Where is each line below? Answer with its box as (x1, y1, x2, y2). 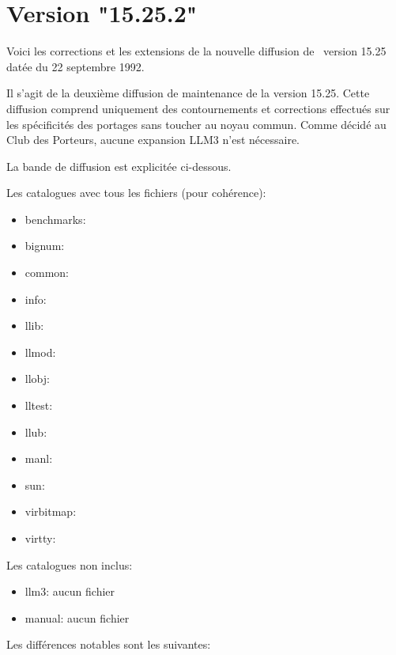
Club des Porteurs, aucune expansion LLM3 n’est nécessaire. (6, 131, 300, 148)
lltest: (25, 397, 53, 414)
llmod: (25, 343, 56, 360)
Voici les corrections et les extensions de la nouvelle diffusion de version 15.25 (6, 43, 387, 59)
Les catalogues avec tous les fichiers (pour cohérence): (6, 184, 266, 201)
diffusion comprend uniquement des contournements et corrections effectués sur (6, 100, 390, 116)
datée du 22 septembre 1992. (6, 58, 145, 74)
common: (25, 264, 70, 281)
